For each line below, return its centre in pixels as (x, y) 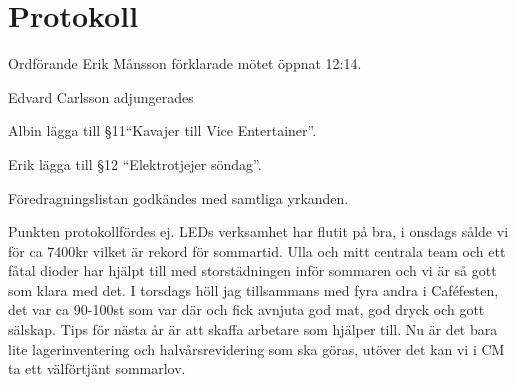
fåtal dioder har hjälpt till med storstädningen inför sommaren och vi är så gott (252, 270)
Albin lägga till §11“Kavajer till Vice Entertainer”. (162, 130)
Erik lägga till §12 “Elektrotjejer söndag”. (135, 163)
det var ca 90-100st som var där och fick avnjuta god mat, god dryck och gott (246, 309)
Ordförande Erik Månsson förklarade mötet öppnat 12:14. (185, 63)
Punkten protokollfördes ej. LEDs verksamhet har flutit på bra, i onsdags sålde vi (258, 231)
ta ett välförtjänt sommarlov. (97, 368)
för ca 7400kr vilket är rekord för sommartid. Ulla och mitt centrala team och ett (257, 250)
